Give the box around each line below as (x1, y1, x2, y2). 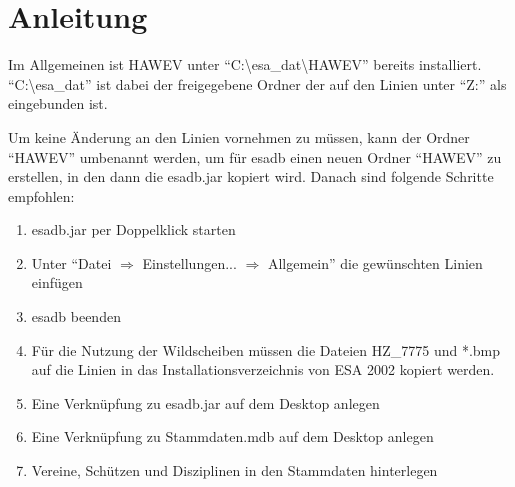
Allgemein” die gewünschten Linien (267, 252, 483, 273)
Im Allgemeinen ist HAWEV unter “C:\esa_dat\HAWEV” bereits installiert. (8, 54, 482, 75)
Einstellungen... (142, 252, 237, 273)
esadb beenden (31, 306, 121, 327)
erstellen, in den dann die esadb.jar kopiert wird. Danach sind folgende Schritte (8, 166, 494, 187)
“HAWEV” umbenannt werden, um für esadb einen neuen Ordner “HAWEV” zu (8, 146, 502, 167)
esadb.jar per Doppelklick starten (31, 219, 236, 240)
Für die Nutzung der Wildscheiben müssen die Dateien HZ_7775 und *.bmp (31, 339, 501, 360)
